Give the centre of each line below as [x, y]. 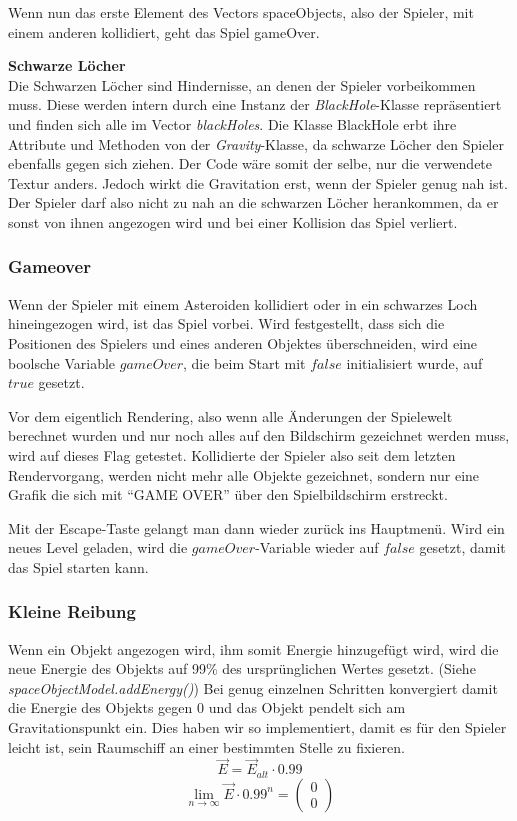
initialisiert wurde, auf [414, 362]
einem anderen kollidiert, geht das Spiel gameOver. [164, 31]
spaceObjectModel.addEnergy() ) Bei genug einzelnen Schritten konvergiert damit [253, 687]
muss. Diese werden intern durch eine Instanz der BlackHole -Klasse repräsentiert [255, 104]
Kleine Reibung [72, 611]
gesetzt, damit [462, 547]
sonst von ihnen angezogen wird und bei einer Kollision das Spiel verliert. [233, 221]
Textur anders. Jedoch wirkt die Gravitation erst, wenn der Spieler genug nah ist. [258, 182]
